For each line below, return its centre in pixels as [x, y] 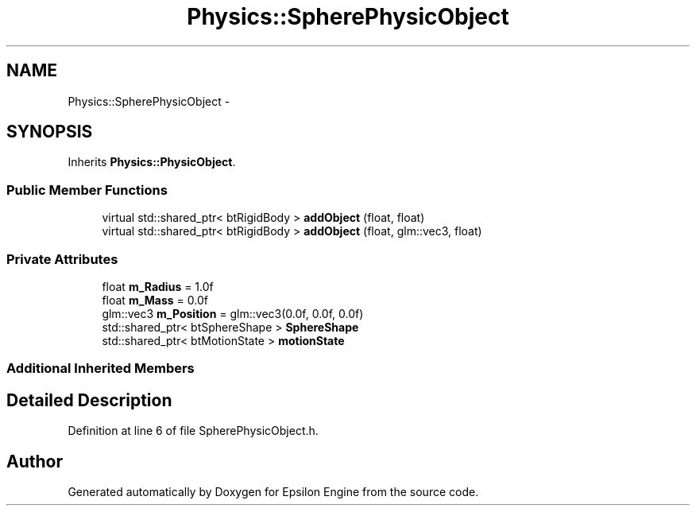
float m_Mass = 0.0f [155, 300]
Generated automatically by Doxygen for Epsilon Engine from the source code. [273, 492]
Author [35, 461]
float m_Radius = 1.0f [158, 286]
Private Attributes [62, 259]
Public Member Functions [87, 190]
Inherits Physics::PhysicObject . [152, 162]
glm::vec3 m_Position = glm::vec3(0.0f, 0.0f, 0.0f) [233, 313]
